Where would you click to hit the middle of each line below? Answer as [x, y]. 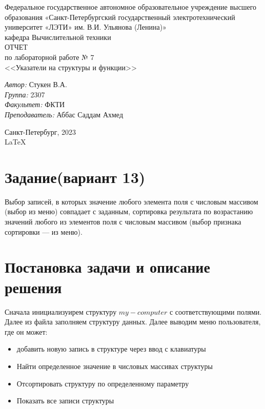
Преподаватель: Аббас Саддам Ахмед [64, 114]
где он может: [26, 331]
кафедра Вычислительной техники [58, 37]
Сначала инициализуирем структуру [61, 311]
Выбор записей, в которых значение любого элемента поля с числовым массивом [131, 201]
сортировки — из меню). [44, 231]
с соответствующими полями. [216, 311]
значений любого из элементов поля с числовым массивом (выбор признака [123, 222]
